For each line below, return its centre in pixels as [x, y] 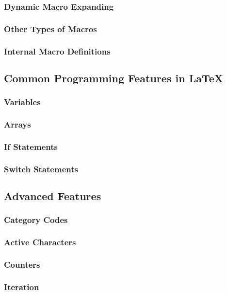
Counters [22, 265]
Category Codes [36, 220]
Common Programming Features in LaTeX [114, 78]
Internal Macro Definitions [57, 51]
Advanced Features [53, 196]
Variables [22, 102]
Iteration [22, 286]
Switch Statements [41, 169]
